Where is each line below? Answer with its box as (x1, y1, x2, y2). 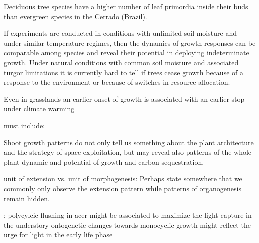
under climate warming (4, 103, 75, 114)
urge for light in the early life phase (4, 229, 113, 240)
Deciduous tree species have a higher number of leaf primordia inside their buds (4, 1, 248, 11)
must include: (4, 120, 45, 130)
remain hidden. (4, 193, 50, 203)
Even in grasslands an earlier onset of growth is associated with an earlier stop (4, 93, 245, 104)
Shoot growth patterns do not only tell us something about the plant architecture (4, 137, 254, 147)
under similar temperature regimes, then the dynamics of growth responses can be (4, 37, 256, 48)
